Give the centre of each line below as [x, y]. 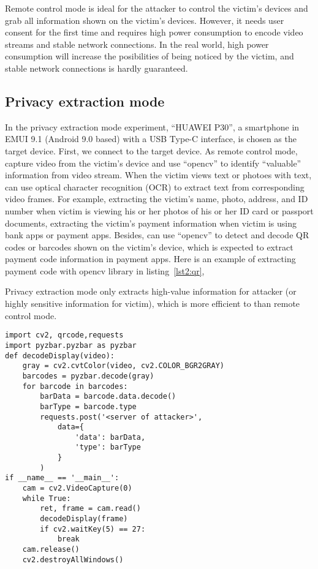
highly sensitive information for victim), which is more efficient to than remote [153, 303]
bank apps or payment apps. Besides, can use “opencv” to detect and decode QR [157, 235]
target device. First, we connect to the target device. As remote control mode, [151, 150]
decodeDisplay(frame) [84, 519]
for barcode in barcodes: [75, 386]
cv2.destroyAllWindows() [73, 560]
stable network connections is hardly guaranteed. [97, 68]
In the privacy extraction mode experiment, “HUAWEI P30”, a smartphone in [152, 126]
